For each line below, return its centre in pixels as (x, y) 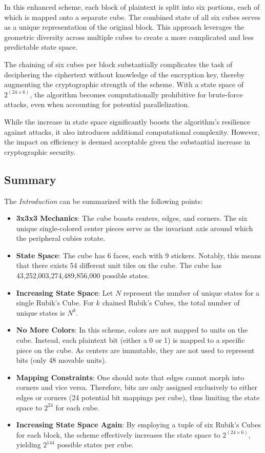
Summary (30, 179)
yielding (28, 445)
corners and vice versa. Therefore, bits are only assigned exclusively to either (137, 387)
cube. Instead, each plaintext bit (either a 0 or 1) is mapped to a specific (130, 340)
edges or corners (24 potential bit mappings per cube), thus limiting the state (138, 397)
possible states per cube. (95, 445)
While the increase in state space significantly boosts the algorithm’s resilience (127, 121)
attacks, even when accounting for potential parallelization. (97, 104)
